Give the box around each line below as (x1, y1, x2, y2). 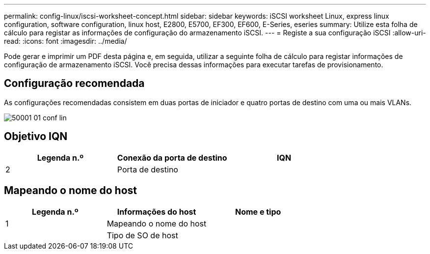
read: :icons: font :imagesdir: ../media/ (4, 37, 127, 45)
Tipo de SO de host (107, 230, 178, 240)
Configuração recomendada (4, 77, 145, 90)
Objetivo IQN (4, 130, 68, 143)
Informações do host (117, 206, 196, 217)
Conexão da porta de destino (117, 152, 227, 163)
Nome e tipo (235, 206, 281, 217)
